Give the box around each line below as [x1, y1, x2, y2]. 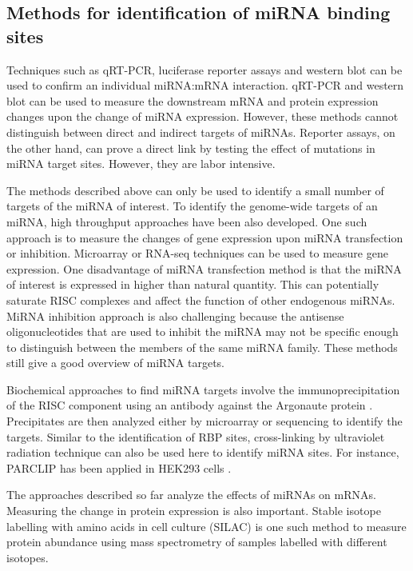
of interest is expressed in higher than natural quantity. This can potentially [6, 276, 379, 293]
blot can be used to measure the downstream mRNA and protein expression [6, 92, 379, 109]
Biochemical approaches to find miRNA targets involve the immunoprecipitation [6, 381, 400, 397]
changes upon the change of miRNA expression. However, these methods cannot [6, 108, 399, 125]
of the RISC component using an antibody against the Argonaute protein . [6, 397, 373, 413]
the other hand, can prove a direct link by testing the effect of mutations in [6, 139, 375, 156]
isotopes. [6, 549, 49, 565]
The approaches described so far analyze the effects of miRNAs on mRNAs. [6, 486, 376, 503]
